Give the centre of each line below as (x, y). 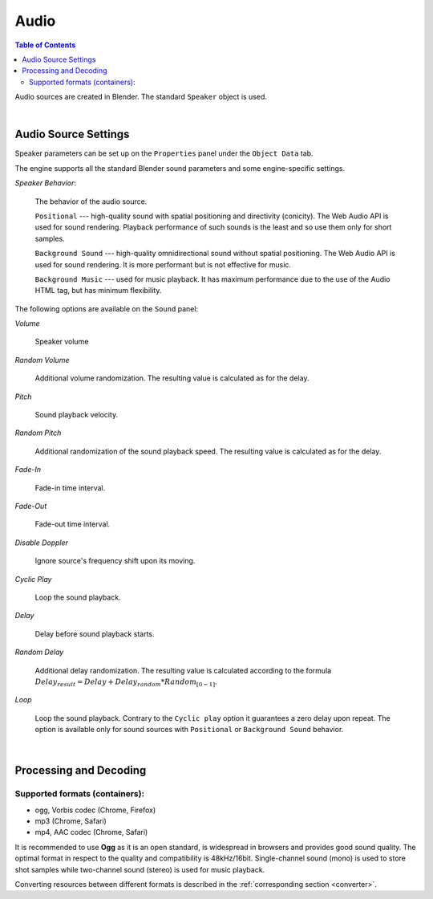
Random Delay (39, 652)
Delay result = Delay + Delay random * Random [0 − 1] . (126, 682)
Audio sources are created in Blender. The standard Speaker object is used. (141, 97)
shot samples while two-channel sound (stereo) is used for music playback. (140, 869)
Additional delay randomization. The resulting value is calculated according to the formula (183, 670)
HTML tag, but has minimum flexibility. (98, 291)
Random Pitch (38, 433)
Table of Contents (45, 45)
